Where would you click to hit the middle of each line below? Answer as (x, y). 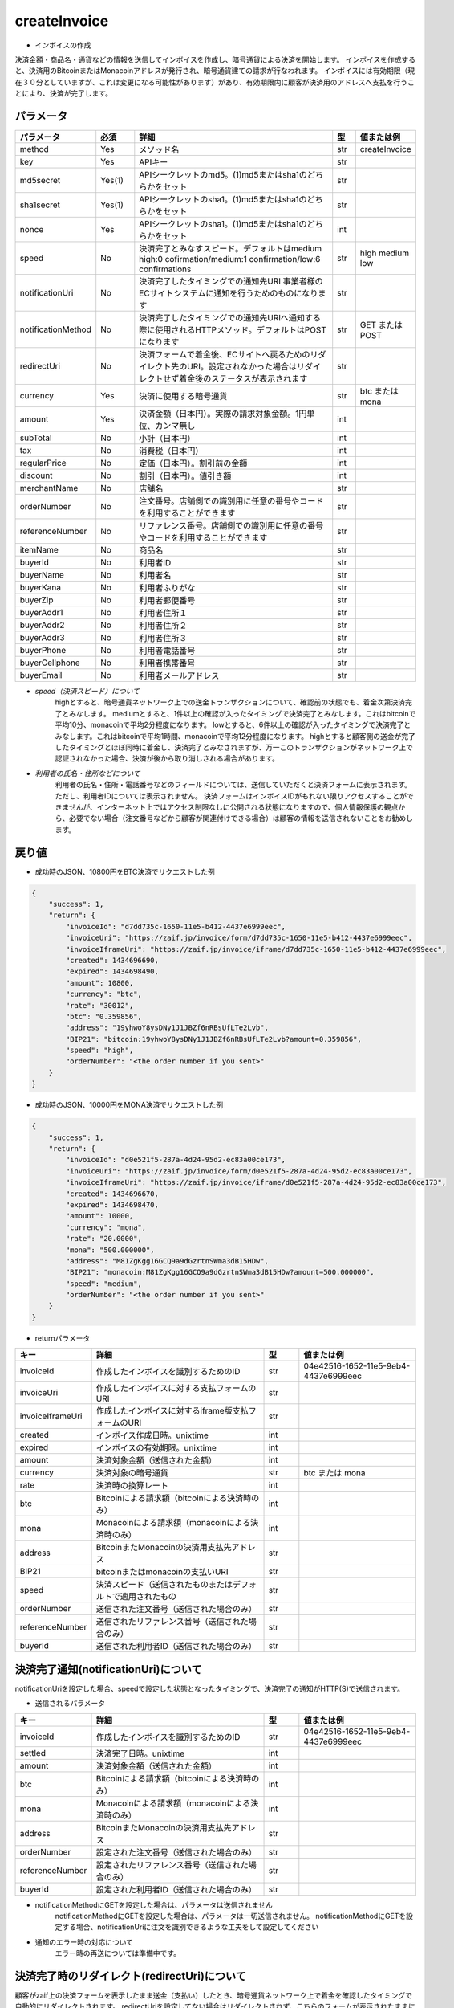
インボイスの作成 (63, 45)
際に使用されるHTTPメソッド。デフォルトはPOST (233, 330)
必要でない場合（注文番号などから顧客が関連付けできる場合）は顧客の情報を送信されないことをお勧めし (241, 818)
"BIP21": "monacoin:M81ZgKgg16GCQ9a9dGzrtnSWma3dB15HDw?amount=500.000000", (220, 1272)
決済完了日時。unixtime (140, 1753)
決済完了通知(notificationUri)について (108, 1669)
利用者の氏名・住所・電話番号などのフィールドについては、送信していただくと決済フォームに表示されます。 (233, 785)
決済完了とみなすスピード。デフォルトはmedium (231, 249)
